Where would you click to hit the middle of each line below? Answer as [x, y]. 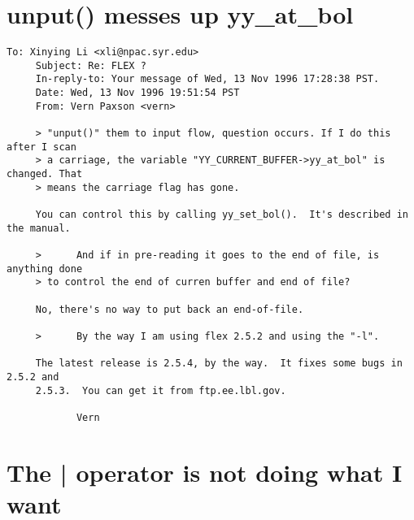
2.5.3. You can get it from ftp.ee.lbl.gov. [161, 390]
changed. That [45, 174]
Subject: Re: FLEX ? [91, 65]
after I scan [41, 147]
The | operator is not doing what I [205, 472]
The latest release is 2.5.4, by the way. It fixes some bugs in [219, 364]
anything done [45, 269]
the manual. [39, 228]
